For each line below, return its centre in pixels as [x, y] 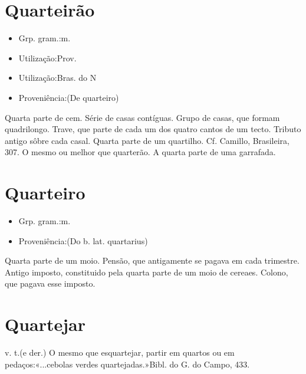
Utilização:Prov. [47, 58]
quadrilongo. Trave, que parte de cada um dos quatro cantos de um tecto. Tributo [153, 129]
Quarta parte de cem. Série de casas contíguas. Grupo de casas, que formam [142, 117]
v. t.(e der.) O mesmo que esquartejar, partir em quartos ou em [120, 352]
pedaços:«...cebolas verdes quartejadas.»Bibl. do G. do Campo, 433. [127, 364]
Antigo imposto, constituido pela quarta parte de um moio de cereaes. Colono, [147, 272]
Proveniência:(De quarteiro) [69, 97]
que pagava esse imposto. [50, 283]
